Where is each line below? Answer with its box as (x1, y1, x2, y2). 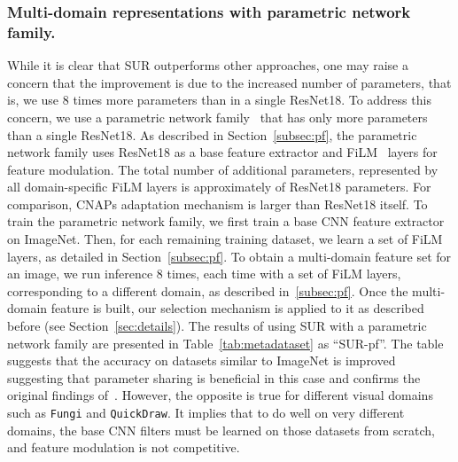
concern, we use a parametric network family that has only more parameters (7, 107, 428, 126)
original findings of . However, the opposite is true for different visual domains (7, 386, 433, 404)
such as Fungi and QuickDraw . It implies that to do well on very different (7, 403, 405, 422)
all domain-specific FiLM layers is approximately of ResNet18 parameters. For (7, 177, 431, 196)
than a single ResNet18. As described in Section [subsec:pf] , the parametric (7, 125, 417, 144)
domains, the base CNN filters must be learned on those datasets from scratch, (7, 420, 435, 439)
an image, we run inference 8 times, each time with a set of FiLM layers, (7, 264, 401, 283)
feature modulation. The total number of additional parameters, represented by (7, 160, 439, 178)
